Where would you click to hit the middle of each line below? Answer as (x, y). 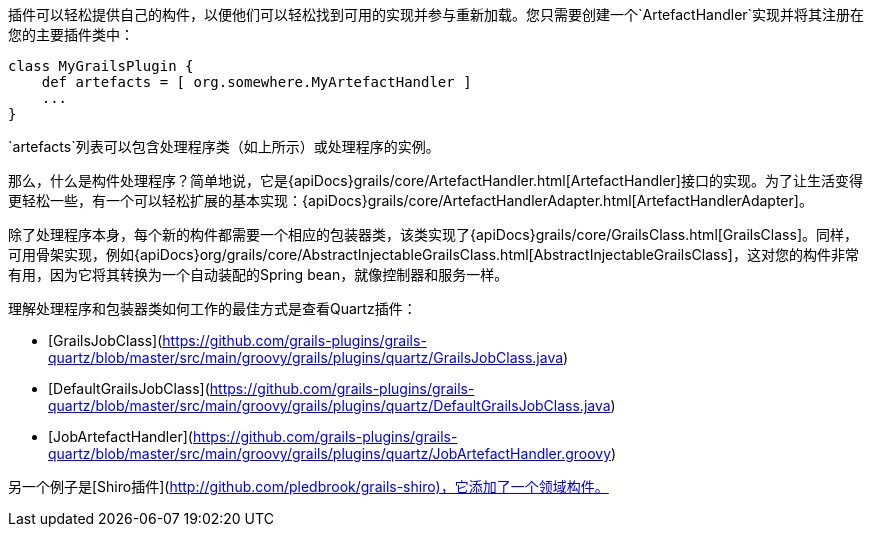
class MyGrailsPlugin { (101, 66)
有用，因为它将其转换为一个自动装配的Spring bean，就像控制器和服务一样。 (258, 274)
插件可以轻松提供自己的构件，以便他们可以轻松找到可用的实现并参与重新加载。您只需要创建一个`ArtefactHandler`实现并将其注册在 (436, 14)
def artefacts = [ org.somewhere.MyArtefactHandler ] (256, 82)
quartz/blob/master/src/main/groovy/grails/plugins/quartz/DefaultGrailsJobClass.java (329, 405)
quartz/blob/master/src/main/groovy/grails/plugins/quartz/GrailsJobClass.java (306, 357)
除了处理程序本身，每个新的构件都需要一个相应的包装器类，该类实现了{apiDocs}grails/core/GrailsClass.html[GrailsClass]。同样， (433, 234)
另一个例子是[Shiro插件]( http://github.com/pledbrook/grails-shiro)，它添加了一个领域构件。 (308, 486)
